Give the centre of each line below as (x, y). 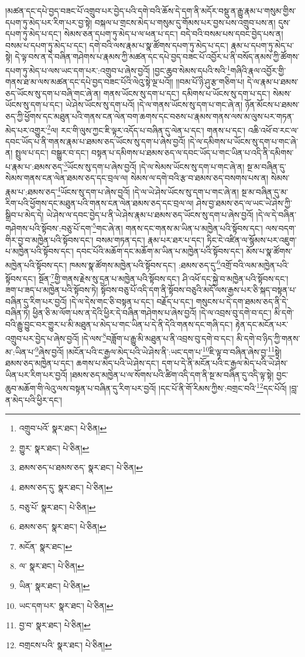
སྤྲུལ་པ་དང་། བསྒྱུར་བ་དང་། (52, 153)
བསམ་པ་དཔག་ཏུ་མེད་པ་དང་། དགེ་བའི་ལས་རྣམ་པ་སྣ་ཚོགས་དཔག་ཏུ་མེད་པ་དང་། (117, 45)
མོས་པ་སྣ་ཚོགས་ (269, 251)
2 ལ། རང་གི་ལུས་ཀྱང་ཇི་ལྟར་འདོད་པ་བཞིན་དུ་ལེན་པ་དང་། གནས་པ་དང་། (146, 129)
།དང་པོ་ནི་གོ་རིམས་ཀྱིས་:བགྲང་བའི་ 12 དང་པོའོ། (223, 387)
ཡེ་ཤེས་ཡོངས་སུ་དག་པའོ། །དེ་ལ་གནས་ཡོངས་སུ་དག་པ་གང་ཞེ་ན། (154, 105)
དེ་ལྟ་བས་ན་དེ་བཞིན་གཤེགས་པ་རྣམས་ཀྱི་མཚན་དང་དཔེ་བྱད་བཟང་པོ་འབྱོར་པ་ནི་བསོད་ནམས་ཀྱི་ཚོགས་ (157, 57)
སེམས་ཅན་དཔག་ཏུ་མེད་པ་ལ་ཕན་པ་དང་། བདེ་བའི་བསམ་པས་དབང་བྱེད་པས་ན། (174, 34)
